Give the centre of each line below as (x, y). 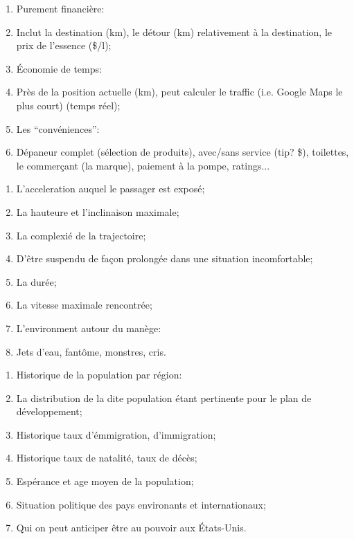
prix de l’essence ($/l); (64, 45)
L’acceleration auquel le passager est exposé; (110, 189)
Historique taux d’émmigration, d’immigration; (116, 434)
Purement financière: (60, 8)
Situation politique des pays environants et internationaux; (141, 504)
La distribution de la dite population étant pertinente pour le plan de (164, 398)
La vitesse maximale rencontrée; (84, 305)
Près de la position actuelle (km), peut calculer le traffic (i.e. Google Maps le (179, 92)
